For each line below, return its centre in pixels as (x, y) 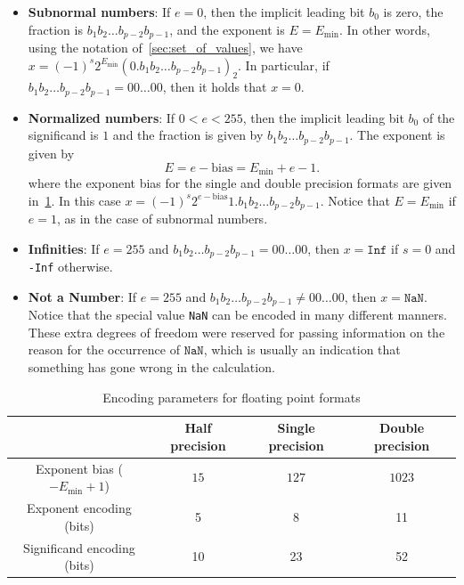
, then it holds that (215, 87)
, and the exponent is (227, 29)
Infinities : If (64, 248)
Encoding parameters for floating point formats (232, 397)
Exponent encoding (79, 508)
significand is (63, 135)
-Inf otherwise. (70, 267)
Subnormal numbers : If (99, 12)
